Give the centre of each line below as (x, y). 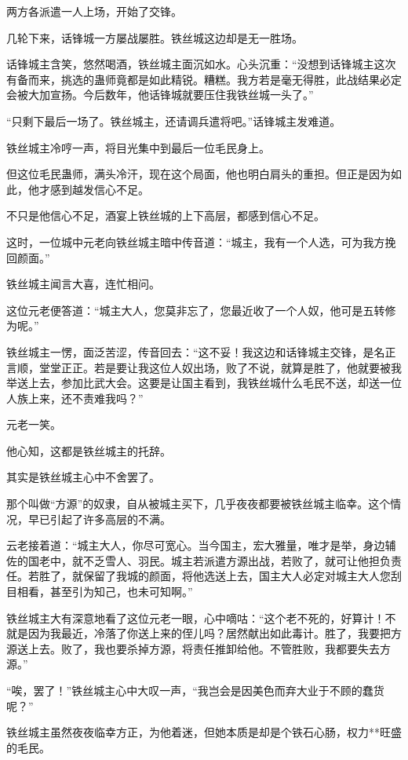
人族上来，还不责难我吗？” (75, 398)
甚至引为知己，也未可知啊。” (121, 592)
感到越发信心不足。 (99, 189)
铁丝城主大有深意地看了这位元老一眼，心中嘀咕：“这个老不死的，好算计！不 (201, 617)
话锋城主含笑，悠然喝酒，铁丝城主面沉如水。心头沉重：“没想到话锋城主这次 (201, 64)
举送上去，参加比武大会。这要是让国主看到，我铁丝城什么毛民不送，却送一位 (204, 383)
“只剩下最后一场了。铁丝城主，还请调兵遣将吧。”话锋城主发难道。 (174, 121)
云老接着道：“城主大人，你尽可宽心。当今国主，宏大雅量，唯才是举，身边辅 (201, 545)
